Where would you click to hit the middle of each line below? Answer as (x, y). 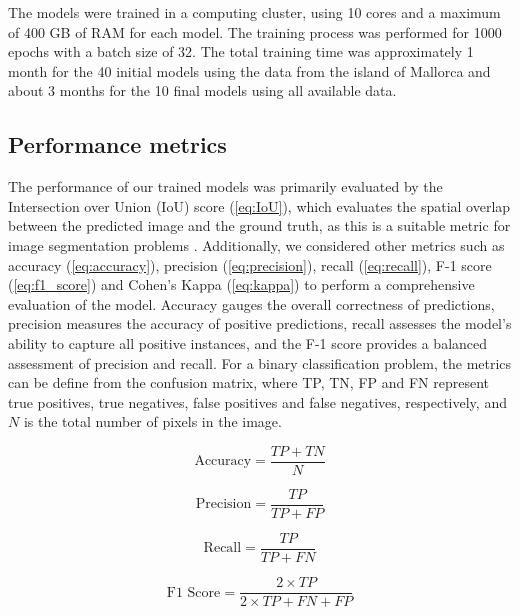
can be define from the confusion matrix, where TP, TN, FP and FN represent (249, 382)
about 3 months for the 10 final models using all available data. (202, 90)
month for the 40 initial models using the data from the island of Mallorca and (249, 70)
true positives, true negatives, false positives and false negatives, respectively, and (257, 401)
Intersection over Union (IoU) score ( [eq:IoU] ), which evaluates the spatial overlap (259, 205)
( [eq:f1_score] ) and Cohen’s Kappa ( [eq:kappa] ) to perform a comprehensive (241, 284)
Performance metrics (117, 144)
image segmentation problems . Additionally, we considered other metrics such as (256, 244)
